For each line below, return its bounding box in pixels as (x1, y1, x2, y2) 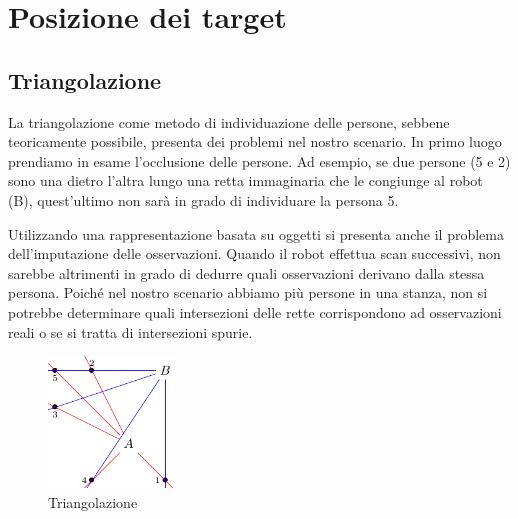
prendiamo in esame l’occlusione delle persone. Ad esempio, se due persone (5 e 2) (8, 150, 511, 171)
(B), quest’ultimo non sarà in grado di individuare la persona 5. (8, 189, 399, 210)
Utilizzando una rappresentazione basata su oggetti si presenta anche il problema (8, 223, 504, 244)
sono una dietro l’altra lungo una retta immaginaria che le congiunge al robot (8, 170, 483, 191)
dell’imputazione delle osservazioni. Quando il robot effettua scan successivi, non (8, 243, 501, 264)
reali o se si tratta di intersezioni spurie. (8, 321, 253, 342)
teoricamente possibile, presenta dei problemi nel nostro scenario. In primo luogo (8, 131, 502, 152)
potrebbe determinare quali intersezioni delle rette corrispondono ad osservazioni (8, 301, 502, 322)
